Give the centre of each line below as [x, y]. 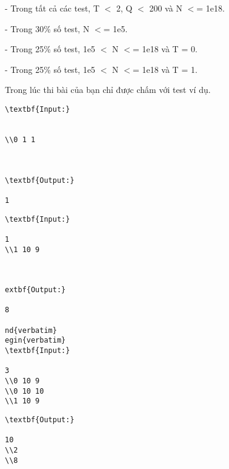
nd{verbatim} [31, 330]
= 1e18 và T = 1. [165, 69]
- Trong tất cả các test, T [52, 8]
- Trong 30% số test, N [47, 28]
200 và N [166, 8]
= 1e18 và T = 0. [165, 49]
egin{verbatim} [35, 341]
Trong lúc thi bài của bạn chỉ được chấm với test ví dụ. [108, 90]
